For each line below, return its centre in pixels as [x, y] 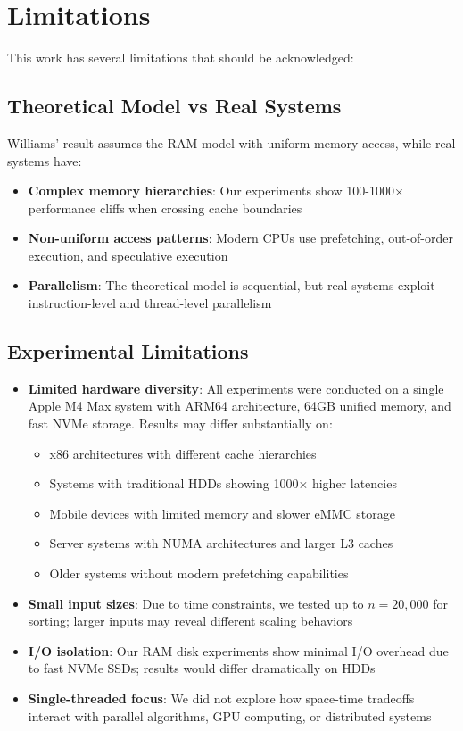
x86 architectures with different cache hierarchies [183, 453]
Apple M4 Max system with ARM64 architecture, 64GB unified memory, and [240, 406]
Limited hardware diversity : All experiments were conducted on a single [236, 388]
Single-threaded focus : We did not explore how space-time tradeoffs [221, 698]
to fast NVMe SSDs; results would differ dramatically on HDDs [202, 668]
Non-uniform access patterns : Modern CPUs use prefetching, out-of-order [240, 238]
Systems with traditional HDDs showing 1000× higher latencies [223, 483]
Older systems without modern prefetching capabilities [199, 573]
